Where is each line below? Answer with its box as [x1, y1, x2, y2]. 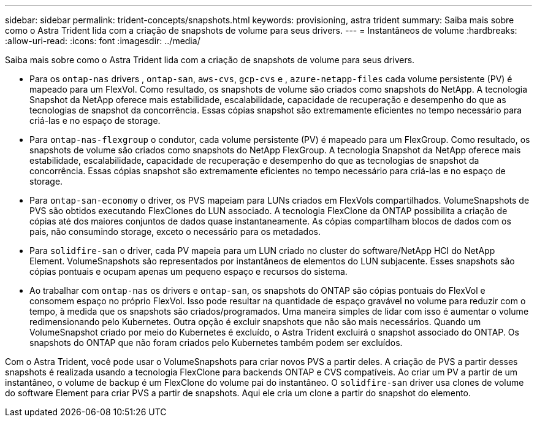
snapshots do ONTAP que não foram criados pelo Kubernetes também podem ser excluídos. [29, 337, 403, 348]
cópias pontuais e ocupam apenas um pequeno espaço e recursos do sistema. [29, 266, 348, 277]
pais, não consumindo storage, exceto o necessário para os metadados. [29, 226, 321, 237]
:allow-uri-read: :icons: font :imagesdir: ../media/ [5, 36, 200, 46]
